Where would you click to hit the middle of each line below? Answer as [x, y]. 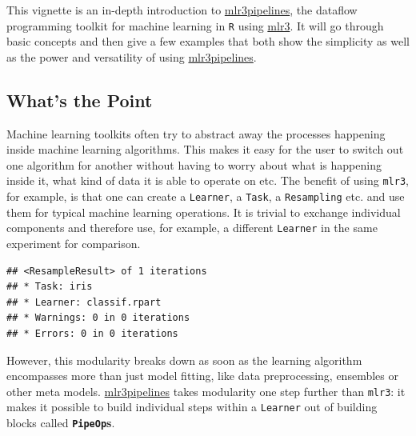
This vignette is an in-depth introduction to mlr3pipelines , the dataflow [182, 10]
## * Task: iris [50, 287]
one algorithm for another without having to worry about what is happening [194, 164]
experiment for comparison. [74, 243]
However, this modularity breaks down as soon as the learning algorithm [184, 360]
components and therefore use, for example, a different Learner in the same [192, 228]
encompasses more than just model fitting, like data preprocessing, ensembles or [202, 376]
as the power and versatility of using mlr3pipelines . [132, 56]
